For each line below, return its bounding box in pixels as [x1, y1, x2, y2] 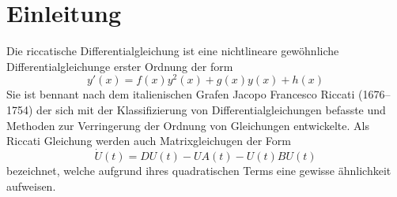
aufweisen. [6, 177, 56, 194]
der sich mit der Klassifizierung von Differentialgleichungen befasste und [36, 101, 386, 117]
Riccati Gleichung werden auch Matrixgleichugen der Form [6, 132, 291, 149]
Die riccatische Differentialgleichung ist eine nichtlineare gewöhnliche [6, 43, 339, 59]
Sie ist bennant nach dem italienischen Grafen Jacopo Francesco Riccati [6, 86, 355, 102]
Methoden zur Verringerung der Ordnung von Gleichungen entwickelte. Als [6, 117, 369, 133]
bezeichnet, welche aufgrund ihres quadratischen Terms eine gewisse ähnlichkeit [6, 162, 391, 178]
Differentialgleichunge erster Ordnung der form [6, 58, 233, 74]
